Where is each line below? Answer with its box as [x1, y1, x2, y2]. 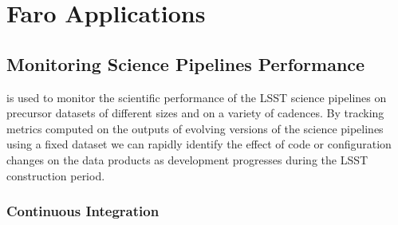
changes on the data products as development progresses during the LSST [6, 151, 368, 168]
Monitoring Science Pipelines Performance [6, 51, 365, 76]
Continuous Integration [6, 201, 160, 221]
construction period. [6, 167, 105, 184]
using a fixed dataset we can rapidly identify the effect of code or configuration [6, 136, 392, 152]
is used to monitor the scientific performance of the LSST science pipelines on [6, 89, 387, 105]
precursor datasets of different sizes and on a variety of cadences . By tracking [6, 105, 384, 121]
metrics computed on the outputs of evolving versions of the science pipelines [6, 120, 384, 136]
